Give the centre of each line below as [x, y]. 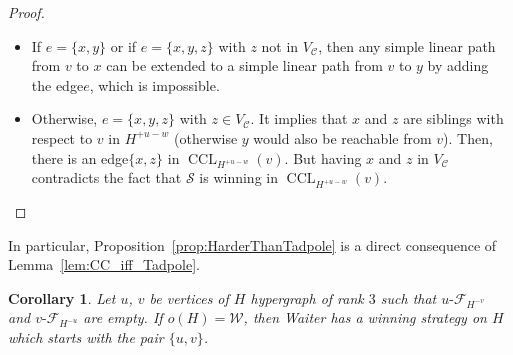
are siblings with [453, 118]
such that [408, 297]
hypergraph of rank [307, 297]
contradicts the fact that [106, 177]
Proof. [26, 12]
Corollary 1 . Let [62, 297]
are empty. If [123, 317]
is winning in [238, 177]
